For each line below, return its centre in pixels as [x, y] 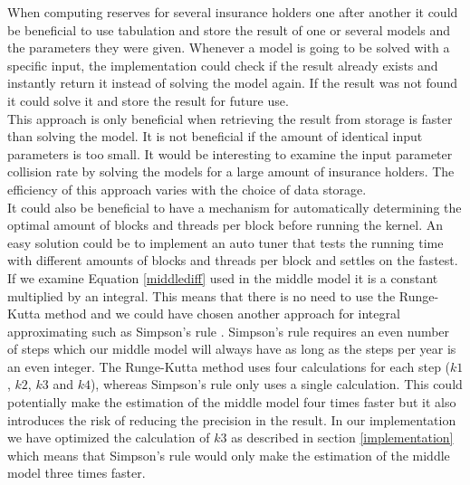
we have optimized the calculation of [109, 437]
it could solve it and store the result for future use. [148, 100]
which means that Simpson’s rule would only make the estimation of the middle [229, 455]
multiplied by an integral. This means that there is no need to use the [201, 295]
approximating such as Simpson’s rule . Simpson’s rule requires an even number [229, 331]
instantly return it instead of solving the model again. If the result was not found [233, 83]
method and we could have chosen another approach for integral [222, 314]
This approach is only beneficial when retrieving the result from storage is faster [230, 118]
